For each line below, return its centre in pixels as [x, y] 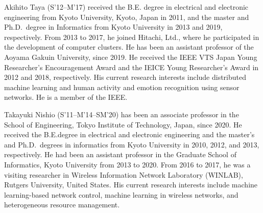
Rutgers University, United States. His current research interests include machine [131, 185]
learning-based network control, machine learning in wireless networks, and [121, 194]
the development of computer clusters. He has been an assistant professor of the [129, 47]
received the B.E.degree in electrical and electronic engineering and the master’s [129, 134]
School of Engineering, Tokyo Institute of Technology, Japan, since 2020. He [123, 124]
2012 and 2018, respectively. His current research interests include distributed [125, 77]
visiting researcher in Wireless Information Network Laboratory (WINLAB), [124, 174]
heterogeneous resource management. [62, 205]
